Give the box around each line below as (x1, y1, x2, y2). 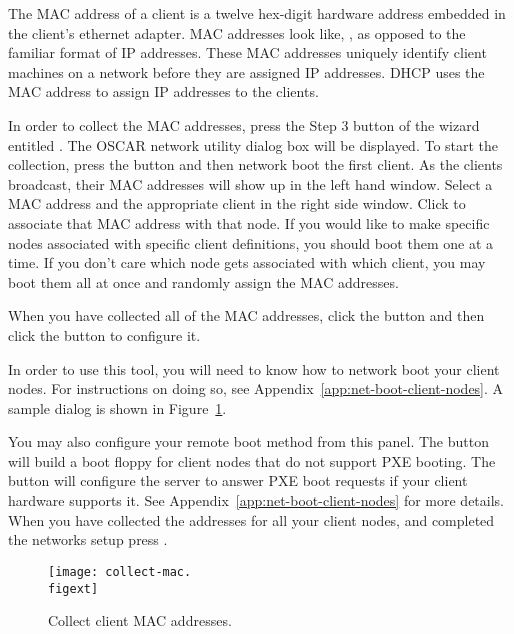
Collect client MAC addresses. (48, 610, 232, 631)
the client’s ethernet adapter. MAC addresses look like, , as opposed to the (8, 22, 466, 43)
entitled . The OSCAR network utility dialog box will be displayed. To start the (8, 134, 499, 155)
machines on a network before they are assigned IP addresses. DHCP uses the (8, 61, 485, 82)
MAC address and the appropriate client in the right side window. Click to (8, 193, 466, 214)
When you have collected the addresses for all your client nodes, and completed (8, 509, 495, 530)
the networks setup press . (8, 529, 168, 550)
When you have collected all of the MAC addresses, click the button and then (8, 305, 485, 326)
